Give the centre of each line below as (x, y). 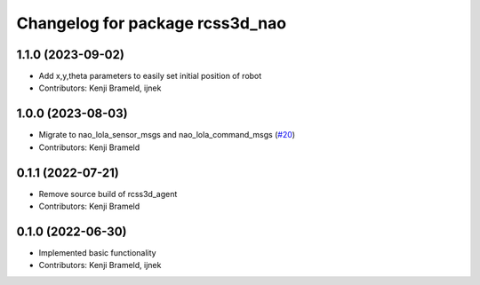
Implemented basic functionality (97, 252)
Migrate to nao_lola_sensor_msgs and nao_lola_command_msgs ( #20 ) (167, 135)
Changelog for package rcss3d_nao (152, 23)
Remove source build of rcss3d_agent (108, 194)
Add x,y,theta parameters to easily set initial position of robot (150, 76)
